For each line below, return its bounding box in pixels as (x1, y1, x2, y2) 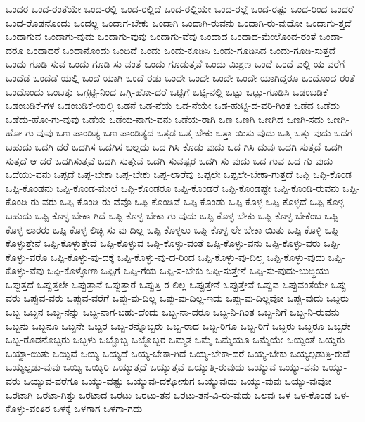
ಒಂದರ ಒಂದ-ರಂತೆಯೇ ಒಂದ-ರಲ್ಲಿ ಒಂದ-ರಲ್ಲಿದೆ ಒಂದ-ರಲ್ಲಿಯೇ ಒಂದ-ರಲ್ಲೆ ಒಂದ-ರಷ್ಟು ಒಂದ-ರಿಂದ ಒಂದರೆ (6, 1, 354, 15)
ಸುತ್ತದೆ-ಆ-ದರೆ (6, 153, 52, 167)
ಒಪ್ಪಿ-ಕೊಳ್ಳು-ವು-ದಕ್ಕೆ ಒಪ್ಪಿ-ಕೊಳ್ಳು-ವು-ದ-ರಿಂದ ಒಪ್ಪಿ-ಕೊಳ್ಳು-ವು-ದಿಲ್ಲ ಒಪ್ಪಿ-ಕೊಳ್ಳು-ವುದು (50, 249, 325, 264)
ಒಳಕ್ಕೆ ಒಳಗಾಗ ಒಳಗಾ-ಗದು (53, 401, 143, 416)
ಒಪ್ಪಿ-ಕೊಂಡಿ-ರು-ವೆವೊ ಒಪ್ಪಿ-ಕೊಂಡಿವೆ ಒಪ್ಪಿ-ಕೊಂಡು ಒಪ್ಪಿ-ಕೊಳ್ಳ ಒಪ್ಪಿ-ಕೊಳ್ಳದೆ (60, 194, 307, 209)
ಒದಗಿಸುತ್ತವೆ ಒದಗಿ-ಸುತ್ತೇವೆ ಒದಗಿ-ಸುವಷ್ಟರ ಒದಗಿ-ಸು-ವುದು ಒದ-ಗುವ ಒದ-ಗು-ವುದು (55, 153, 333, 167)
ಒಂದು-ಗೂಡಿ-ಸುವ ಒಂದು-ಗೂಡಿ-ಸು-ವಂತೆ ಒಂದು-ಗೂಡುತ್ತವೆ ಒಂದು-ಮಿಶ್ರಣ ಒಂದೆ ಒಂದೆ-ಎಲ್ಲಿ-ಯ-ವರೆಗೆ (6, 56, 345, 71)
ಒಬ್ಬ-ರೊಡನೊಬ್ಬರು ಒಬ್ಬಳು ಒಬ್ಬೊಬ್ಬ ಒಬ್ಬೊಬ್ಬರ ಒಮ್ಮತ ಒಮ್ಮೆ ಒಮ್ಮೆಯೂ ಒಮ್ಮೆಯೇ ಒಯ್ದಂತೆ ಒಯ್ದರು (6, 332, 345, 347)
